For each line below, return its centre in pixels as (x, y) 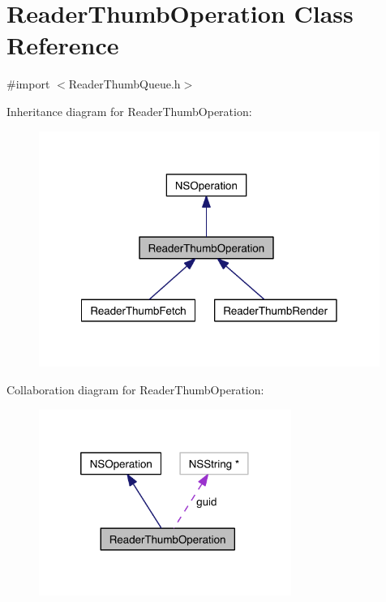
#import (28, 84)
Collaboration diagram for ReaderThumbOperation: (135, 389)
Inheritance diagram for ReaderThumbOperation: (129, 111)
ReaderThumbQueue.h (124, 84)
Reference (63, 45)
